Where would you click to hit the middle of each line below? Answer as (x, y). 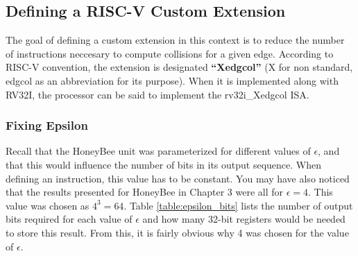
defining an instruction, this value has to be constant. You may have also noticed (178, 178)
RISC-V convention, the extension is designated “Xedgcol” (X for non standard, (179, 67)
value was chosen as (48, 205)
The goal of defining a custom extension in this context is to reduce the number (175, 40)
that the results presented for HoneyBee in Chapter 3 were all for (145, 192)
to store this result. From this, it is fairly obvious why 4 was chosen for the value (177, 232)
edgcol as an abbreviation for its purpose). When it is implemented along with (172, 80)
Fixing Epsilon (47, 125)
